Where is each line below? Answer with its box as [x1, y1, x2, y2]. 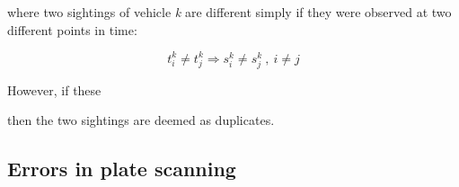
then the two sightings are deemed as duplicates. [7, 111, 275, 129]
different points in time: [7, 20, 137, 39]
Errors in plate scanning [7, 155, 236, 183]
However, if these [7, 80, 102, 99]
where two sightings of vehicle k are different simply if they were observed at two [7, 3, 452, 21]
